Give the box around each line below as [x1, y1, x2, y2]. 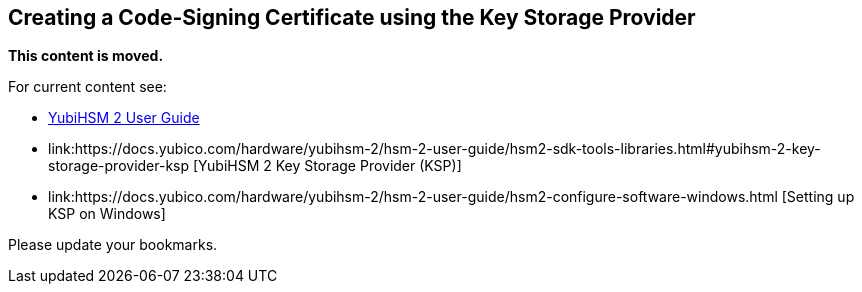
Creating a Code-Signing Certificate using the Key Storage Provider [8, 5, 696, 30]
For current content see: [8, 78, 167, 96]
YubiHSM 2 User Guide [48, 109, 200, 127]
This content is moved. [8, 47, 164, 65]
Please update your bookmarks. [8, 236, 218, 254]
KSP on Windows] [48, 205, 166, 223]
